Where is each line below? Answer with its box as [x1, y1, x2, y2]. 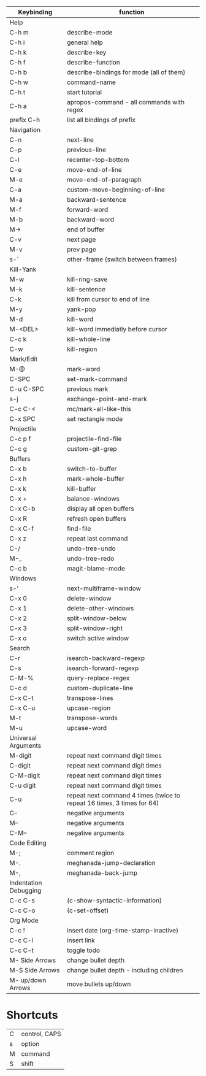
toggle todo [66, 946, 100, 955]
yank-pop [66, 305, 96, 313]
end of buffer [66, 225, 105, 234]
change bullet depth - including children [66, 966, 183, 974]
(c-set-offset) [66, 906, 109, 915]
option [21, 1039, 40, 1048]
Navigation [9, 126, 41, 134]
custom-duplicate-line [66, 684, 134, 692]
